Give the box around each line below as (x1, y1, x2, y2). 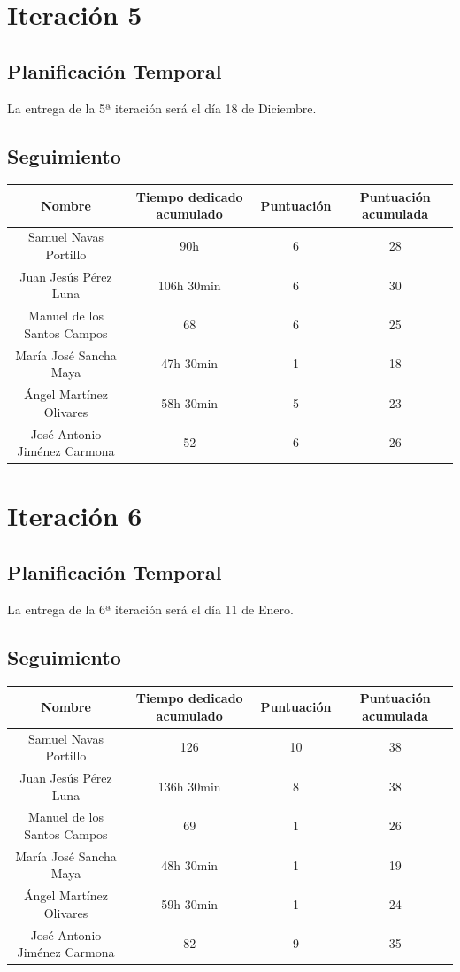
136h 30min (157, 776, 221, 795)
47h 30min (161, 354, 218, 373)
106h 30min (157, 275, 221, 294)
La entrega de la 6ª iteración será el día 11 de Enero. (7, 599, 294, 618)
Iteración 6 (7, 498, 142, 534)
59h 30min (161, 895, 218, 914)
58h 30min (161, 393, 218, 412)
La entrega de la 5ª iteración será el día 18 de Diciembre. (7, 98, 317, 117)
